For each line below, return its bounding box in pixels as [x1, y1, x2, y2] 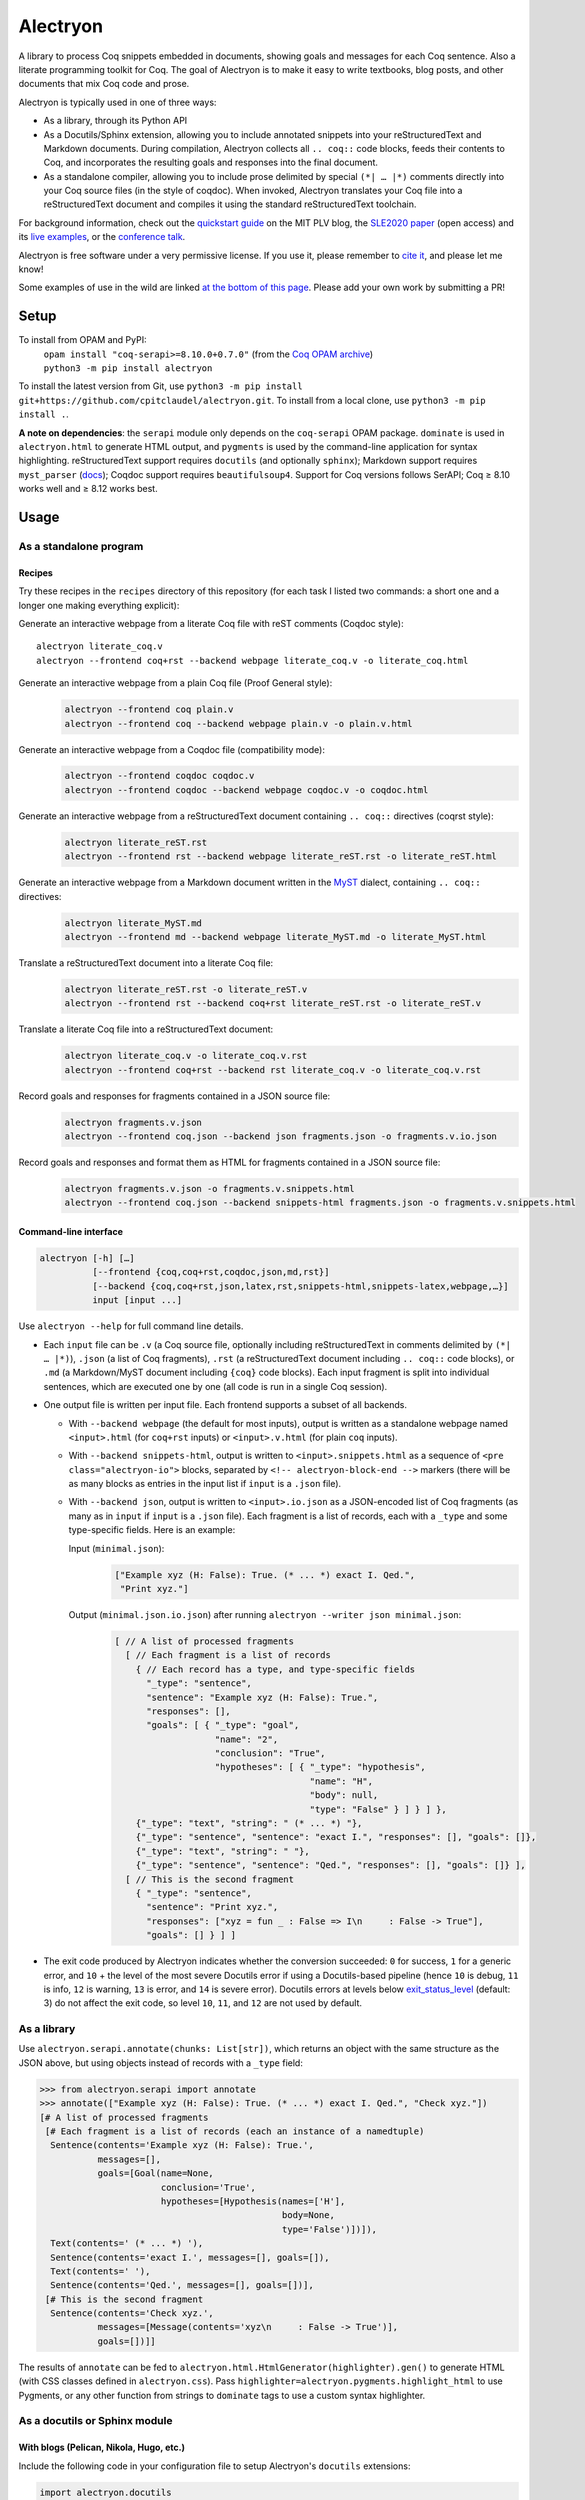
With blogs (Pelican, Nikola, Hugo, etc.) [18, 2441, 185, 2454]
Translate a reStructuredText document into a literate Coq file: [18, 956, 274, 969]
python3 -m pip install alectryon [43, 363, 213, 374]
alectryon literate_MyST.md [64, 917, 202, 929]
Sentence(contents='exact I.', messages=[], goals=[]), [50, 2251, 330, 2263]
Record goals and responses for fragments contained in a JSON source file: [18, 1090, 331, 1102]
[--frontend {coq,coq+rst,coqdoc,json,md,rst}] [91, 1266, 330, 1278]
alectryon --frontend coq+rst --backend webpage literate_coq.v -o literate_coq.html [36, 655, 469, 666]
